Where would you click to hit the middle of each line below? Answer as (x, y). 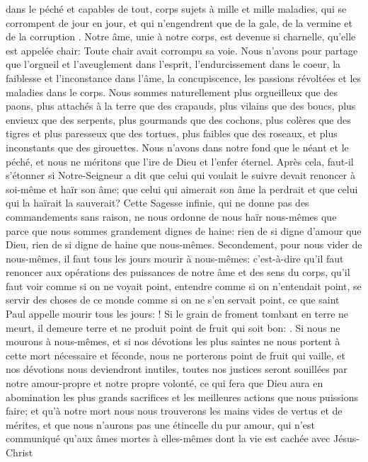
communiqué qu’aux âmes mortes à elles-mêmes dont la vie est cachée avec (168, 438)
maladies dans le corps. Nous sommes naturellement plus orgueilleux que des (172, 92)
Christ (19, 452)
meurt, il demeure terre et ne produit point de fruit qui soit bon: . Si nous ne (173, 327)
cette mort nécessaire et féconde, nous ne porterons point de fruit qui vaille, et (176, 355)
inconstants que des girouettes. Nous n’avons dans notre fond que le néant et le (177, 147)
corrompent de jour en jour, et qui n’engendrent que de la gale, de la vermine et (179, 22)
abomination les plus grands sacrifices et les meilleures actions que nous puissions (182, 397)
